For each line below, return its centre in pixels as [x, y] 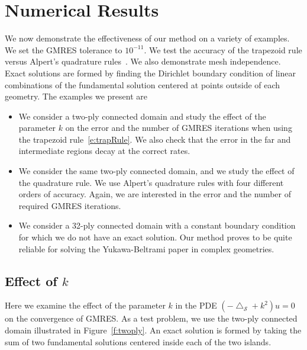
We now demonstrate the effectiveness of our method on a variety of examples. [147, 38]
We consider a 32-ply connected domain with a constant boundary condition [157, 225]
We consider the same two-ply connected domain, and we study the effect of [156, 171]
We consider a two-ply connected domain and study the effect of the [142, 116]
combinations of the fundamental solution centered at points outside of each [143, 84]
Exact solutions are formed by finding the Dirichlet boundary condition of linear [150, 73]
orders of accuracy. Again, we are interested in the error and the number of [155, 194]
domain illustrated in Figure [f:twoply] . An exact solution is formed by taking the [153, 330]
